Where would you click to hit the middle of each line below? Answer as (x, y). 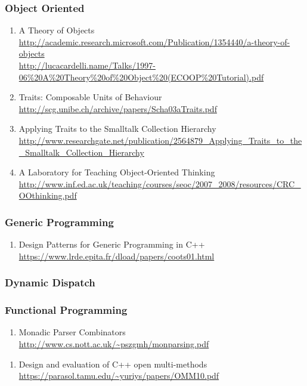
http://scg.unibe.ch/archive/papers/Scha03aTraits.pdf (118, 108)
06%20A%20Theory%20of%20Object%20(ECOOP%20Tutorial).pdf (141, 77)
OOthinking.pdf (48, 195)
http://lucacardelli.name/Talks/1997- (87, 65)
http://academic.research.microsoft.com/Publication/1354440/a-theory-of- (154, 41)
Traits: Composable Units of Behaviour (90, 97)
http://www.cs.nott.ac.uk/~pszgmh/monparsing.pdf (114, 344)
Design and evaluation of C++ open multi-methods (113, 364)
